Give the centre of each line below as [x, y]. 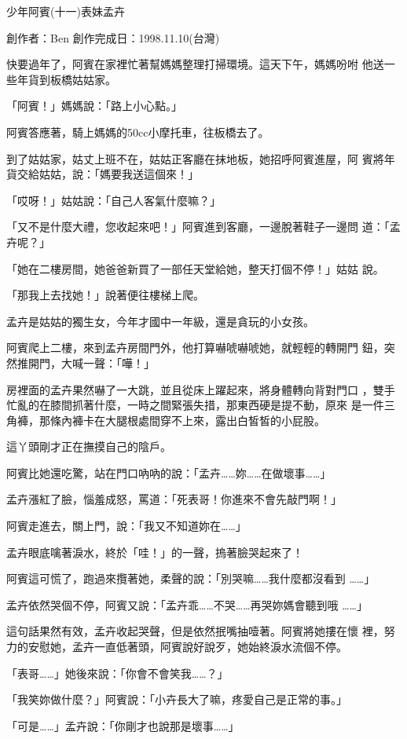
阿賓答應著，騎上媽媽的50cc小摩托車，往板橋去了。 [138, 132]
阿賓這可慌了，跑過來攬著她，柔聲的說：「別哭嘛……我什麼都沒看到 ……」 [191, 578]
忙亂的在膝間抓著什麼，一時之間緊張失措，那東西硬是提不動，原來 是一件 [195, 405]
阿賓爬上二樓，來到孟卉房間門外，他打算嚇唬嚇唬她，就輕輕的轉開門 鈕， [195, 348]
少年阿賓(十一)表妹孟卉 [66, 11]
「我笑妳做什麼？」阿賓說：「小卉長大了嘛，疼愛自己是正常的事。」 [177, 699]
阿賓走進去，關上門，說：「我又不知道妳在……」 [126, 526]
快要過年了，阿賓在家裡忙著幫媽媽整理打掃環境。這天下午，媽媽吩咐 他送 [195, 64]
